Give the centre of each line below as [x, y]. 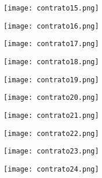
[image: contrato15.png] [51, 8]
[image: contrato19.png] [51, 80]
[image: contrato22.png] [51, 133]
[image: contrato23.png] [51, 151]
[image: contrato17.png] [51, 44]
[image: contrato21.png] [51, 115]
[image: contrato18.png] [51, 62]
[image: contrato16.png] [51, 26]
